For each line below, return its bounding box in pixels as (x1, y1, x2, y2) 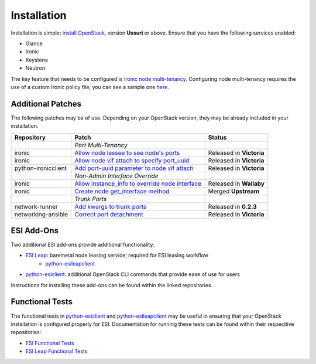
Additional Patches (11, 98, 82, 108)
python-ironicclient (14, 164, 67, 172)
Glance (25, 40, 43, 47)
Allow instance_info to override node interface (74, 179, 202, 188)
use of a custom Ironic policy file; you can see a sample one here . (11, 83, 170, 90)
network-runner (14, 202, 58, 210)
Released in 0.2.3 (208, 202, 257, 210)
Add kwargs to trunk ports (74, 202, 147, 210)
